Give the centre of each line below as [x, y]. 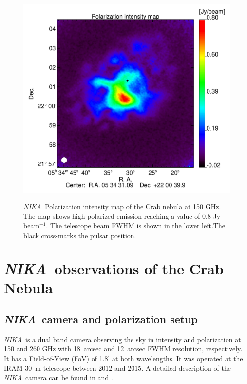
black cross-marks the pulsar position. [80, 235]
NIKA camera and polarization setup [101, 319]
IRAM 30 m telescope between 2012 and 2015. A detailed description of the [117, 368]
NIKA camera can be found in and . [58, 377]
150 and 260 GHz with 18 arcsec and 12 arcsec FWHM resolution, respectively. [123, 349]
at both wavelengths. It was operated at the [178, 358]
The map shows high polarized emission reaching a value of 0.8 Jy [122, 216]
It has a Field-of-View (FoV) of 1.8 [56, 358]
